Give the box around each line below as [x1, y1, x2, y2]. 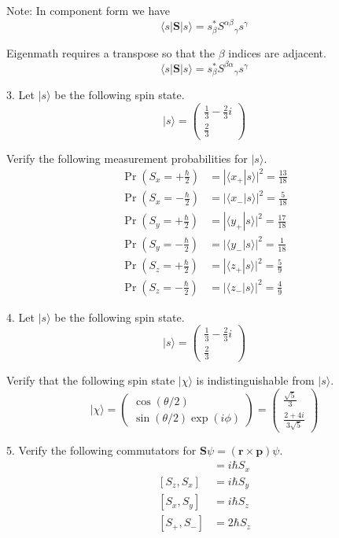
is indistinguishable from [196, 372, 315, 389]
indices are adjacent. [228, 44, 326, 61]
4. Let [6, 308, 35, 325]
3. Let [6, 87, 35, 103]
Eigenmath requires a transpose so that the [6, 44, 216, 61]
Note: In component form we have [6, 2, 171, 18]
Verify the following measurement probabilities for [6, 149, 248, 166]
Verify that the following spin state [6, 372, 175, 389]
